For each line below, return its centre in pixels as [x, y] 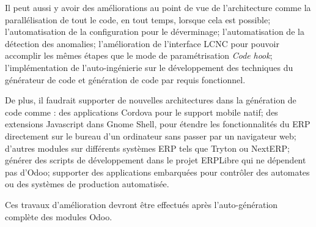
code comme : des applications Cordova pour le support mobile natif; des [141, 112]
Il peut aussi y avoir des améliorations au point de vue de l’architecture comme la [158, 7]
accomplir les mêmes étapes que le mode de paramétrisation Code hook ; [139, 55]
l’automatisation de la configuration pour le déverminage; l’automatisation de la [155, 32]
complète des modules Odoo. [59, 216]
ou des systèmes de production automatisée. [87, 184]
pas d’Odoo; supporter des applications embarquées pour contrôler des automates [157, 172]
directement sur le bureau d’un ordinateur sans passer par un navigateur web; [151, 136]
